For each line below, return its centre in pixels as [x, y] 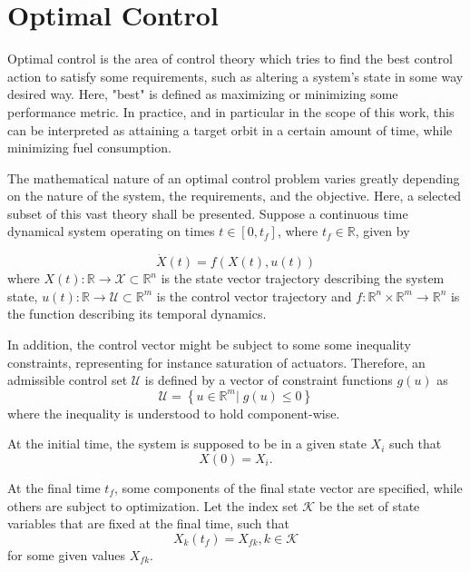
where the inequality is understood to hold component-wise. [174, 413]
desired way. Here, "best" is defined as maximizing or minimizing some [203, 94]
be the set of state [369, 505]
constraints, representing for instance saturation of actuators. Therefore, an [216, 362]
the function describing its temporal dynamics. [137, 314]
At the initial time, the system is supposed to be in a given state [187, 444]
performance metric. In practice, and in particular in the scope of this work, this [231, 111]
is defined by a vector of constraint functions [269, 380]
